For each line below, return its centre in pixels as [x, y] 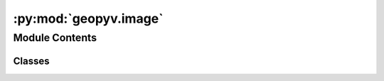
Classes [31, 61]
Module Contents [55, 38]
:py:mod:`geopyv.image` [88, 18]
